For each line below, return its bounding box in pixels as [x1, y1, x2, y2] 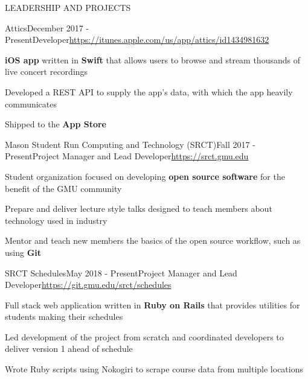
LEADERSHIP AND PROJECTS [5, 1, 131, 13]
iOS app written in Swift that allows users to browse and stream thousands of [5, 53, 300, 66]
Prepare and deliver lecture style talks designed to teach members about [5, 202, 272, 215]
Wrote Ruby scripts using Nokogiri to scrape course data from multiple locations [5, 363, 304, 375]
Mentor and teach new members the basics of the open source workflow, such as [5, 234, 301, 247]
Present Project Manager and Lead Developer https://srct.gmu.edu [5, 150, 249, 162]
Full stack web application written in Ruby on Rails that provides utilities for [5, 298, 300, 311]
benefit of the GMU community [5, 182, 122, 194]
